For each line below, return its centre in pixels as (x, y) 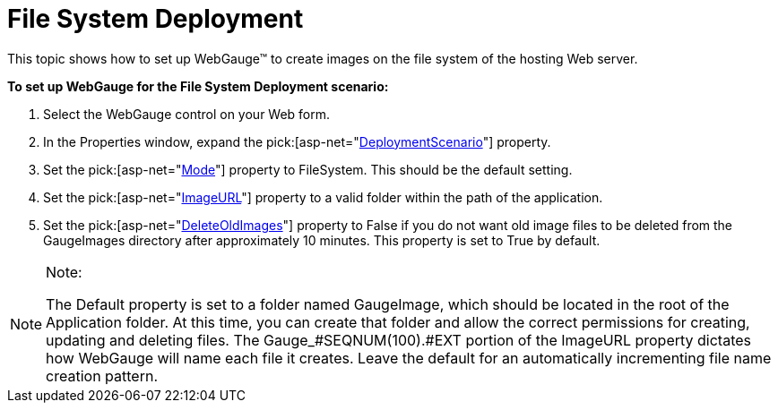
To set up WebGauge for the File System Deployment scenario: (198, 86)
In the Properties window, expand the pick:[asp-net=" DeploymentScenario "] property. (297, 141)
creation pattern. (102, 376)
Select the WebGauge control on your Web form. (187, 114)
